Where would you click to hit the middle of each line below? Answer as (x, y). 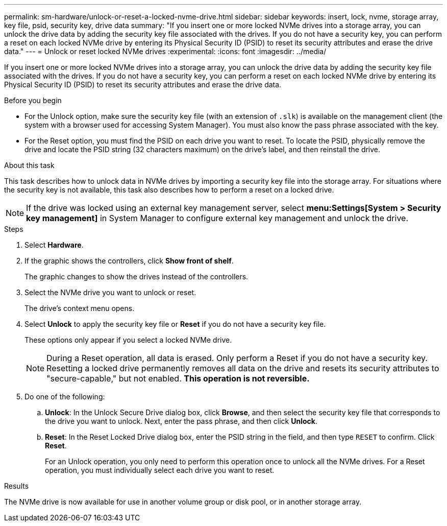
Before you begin (33, 100)
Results (17, 486)
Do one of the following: (65, 397)
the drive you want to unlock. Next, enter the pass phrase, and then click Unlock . (181, 421)
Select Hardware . (54, 245)
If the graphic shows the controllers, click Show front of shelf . (129, 261)
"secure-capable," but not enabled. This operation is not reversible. (178, 378)
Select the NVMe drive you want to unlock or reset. (110, 292)
